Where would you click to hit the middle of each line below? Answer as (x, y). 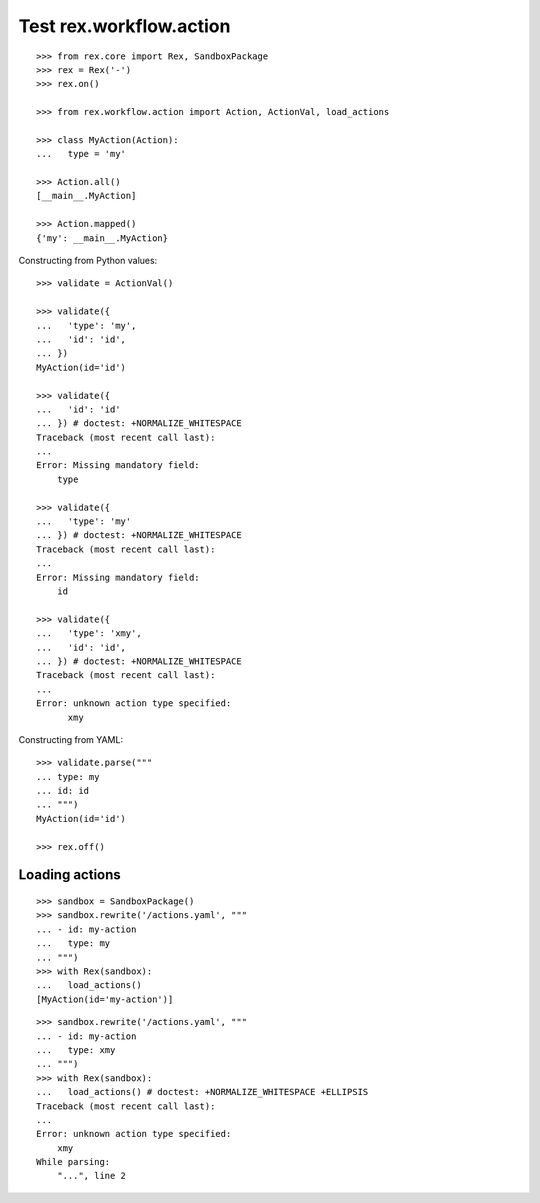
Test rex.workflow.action (124, 26)
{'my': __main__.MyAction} (102, 238)
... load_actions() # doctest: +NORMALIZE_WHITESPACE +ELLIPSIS (202, 1092)
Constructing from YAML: (71, 739)
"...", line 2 (91, 1176)
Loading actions (70, 875)
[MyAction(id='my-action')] (105, 999)
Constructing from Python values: (88, 261)
